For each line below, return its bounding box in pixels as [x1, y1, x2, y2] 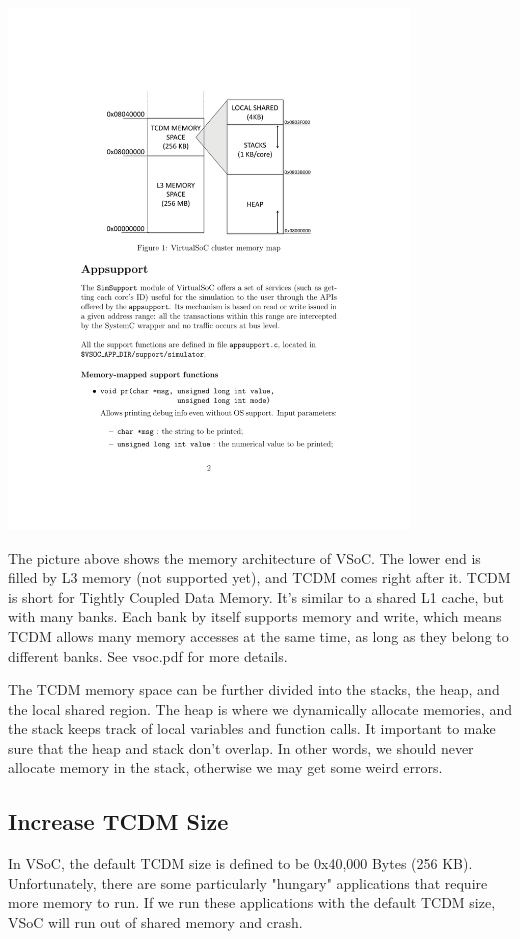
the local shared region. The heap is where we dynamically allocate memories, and [8, 698, 512, 719]
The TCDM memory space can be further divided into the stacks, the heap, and [8, 679, 500, 700]
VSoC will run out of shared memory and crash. [8, 912, 303, 933]
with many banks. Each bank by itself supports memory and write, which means [8, 606, 502, 627]
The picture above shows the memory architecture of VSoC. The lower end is [8, 547, 481, 568]
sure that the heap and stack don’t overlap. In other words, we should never [8, 737, 474, 758]
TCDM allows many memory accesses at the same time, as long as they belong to [8, 625, 509, 646]
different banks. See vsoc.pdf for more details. [8, 645, 288, 666]
